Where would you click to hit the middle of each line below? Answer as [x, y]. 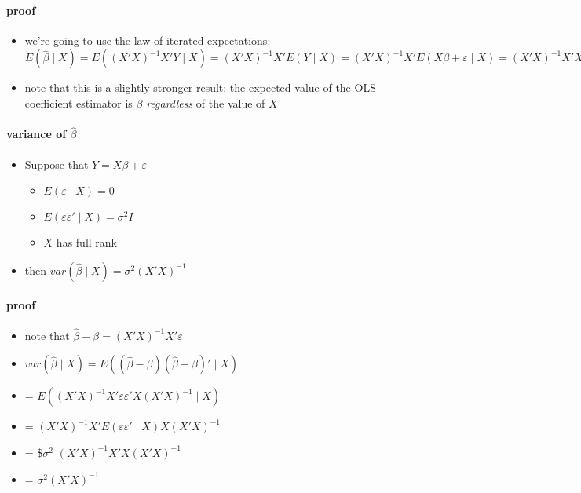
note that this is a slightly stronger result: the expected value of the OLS [200, 88]
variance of [37, 134]
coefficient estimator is [79, 102]
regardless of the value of [206, 102]
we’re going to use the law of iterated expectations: [148, 40]
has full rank [86, 242]
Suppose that [57, 164]
